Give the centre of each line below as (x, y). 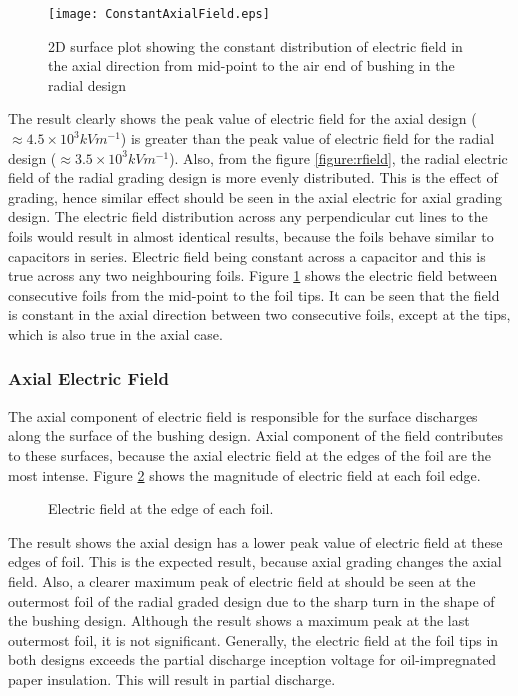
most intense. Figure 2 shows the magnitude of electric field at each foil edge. (244, 474)
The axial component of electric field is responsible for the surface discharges (243, 415)
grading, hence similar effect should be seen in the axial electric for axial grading (255, 196)
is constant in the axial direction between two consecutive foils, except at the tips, (259, 314)
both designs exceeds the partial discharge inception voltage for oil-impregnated (252, 659)
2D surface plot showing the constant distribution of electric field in (255, 45)
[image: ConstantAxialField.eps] (159, 14)
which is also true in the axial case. (115, 333)
